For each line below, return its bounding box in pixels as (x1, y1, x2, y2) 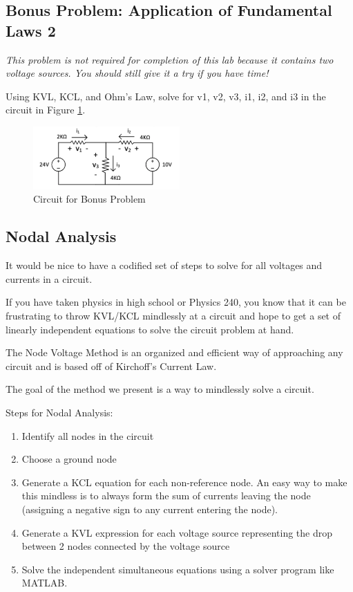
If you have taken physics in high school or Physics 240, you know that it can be (6, 295, 346, 309)
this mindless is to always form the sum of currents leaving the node (21, 488, 311, 503)
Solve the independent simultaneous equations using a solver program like (21, 562, 334, 576)
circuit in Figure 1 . (6, 102, 86, 117)
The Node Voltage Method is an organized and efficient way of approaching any (6, 345, 343, 360)
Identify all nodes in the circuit (21, 428, 154, 443)
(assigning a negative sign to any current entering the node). (21, 501, 278, 516)
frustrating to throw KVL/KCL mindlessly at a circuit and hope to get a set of (6, 308, 341, 322)
